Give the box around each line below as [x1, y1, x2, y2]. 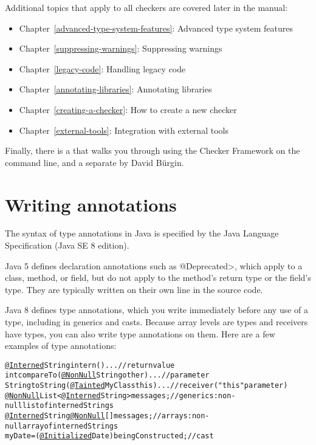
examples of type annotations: [5, 339, 117, 352]
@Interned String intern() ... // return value [5, 360, 175, 370]
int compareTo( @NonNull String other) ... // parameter [5, 371, 210, 380]
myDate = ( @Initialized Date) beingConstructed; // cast [5, 432, 214, 441]
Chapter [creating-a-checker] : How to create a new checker [19, 103, 237, 116]
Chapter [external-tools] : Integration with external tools [19, 123, 228, 136]
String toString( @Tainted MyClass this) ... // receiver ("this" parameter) [5, 381, 288, 390]
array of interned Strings [22, 421, 118, 430]
